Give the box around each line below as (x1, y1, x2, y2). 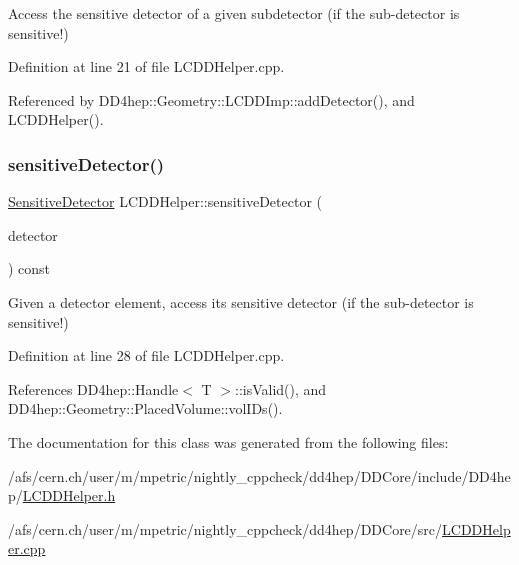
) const (8, 258, 51, 279)
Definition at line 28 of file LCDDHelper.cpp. (8, 345, 285, 366)
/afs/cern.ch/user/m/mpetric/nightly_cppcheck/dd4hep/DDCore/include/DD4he (8, 465, 511, 486)
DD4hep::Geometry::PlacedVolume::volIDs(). (8, 398, 283, 419)
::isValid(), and (235, 378, 327, 399)
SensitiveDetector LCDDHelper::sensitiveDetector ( (8, 191, 322, 212)
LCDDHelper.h (22, 485, 116, 506)
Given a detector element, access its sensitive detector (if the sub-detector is (8, 291, 474, 312)
